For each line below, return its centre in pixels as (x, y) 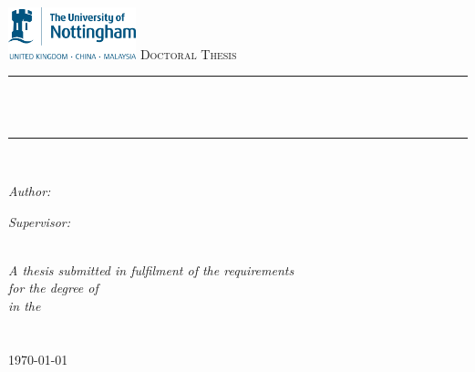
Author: (30, 191)
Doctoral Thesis (188, 53)
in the (25, 306)
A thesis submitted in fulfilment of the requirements (151, 269)
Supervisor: (39, 221)
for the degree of (53, 288)
